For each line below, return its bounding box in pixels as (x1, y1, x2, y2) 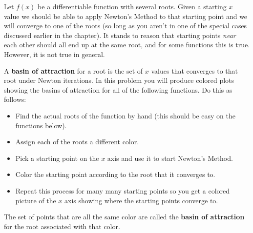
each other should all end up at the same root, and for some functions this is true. (4, 39, 250, 50)
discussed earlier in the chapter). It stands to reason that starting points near (4, 30, 236, 40)
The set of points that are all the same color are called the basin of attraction (4, 212, 245, 222)
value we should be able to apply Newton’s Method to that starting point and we (4, 11, 248, 21)
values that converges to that (151, 65, 238, 76)
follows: (4, 94, 26, 104)
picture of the (15, 195, 56, 205)
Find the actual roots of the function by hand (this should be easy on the (15, 110, 235, 120)
